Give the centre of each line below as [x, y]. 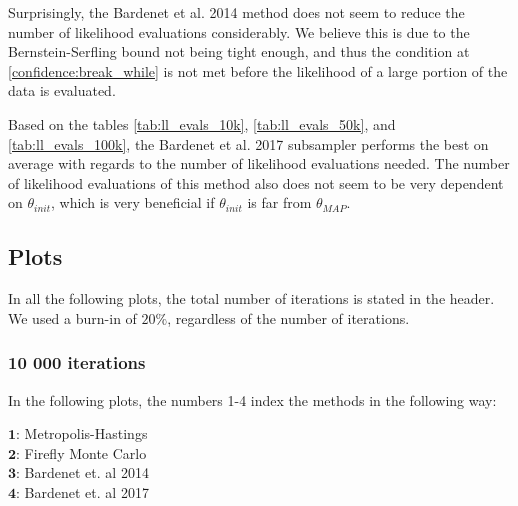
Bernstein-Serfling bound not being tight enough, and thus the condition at [239, 51]
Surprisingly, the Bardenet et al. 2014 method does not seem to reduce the [236, 12]
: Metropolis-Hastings [82, 433]
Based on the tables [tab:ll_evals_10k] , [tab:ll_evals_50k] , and [202, 123]
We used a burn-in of [72, 317]
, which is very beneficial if [133, 202]
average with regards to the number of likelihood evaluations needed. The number [259, 163]
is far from [279, 202]
